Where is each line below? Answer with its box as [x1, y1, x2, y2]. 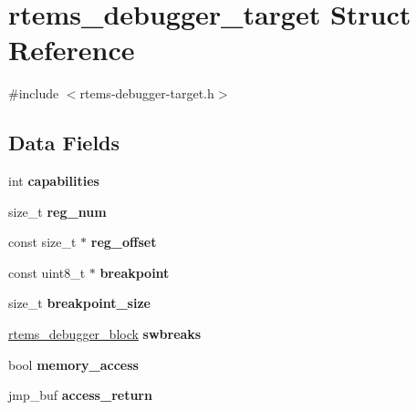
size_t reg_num [8, 201, 107, 220]
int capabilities [8, 171, 99, 190]
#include [8, 84, 59, 103]
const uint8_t [8, 262, 86, 282]
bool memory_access [8, 354, 139, 374]
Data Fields [8, 128, 120, 157]
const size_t [8, 232, 77, 251]
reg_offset [90, 232, 157, 251]
